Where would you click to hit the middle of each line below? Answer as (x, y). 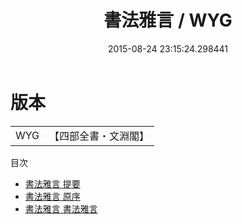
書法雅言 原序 (52, 196)
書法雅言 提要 (52, 183)
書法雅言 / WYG (168, 20)
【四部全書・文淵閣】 (99, 136)
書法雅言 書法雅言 (61, 208)
